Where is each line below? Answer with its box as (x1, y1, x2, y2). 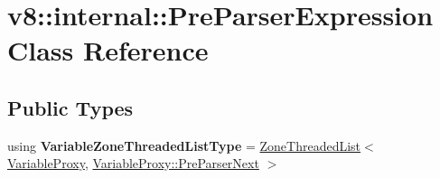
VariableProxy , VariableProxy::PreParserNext (7, 154, 259, 173)
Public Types (7, 93, 134, 121)
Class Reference (7, 32, 209, 69)
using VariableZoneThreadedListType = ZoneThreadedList (7, 136, 361, 155)
